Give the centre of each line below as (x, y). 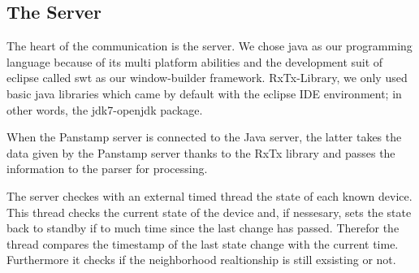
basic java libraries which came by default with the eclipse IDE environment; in (204, 93)
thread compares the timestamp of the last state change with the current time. (203, 243)
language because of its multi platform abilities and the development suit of (195, 61)
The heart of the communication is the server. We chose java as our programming (209, 46)
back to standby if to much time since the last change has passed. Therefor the (203, 228)
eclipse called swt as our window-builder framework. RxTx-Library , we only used (207, 78)
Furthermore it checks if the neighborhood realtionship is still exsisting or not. (201, 260)
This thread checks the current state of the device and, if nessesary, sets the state (209, 212)
